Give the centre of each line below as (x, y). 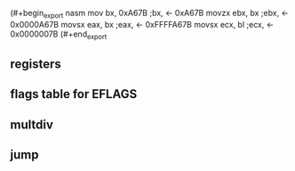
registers (36, 64)
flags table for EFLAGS (74, 94)
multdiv (32, 124)
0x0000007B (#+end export (59, 35)
